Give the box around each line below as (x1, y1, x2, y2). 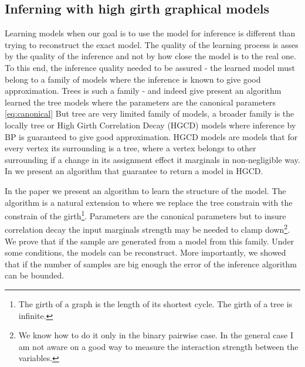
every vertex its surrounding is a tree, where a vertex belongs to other (5, 142, 256, 154)
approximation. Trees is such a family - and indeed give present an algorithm (5, 84, 282, 97)
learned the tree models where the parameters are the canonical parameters (5, 96, 276, 108)
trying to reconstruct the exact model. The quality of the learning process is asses (5, 38, 299, 50)
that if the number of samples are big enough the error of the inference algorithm (5, 257, 297, 270)
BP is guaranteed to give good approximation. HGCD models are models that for (5, 130, 298, 142)
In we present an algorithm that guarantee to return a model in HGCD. (5, 165, 263, 177)
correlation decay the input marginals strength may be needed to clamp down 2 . (5, 222, 290, 236)
